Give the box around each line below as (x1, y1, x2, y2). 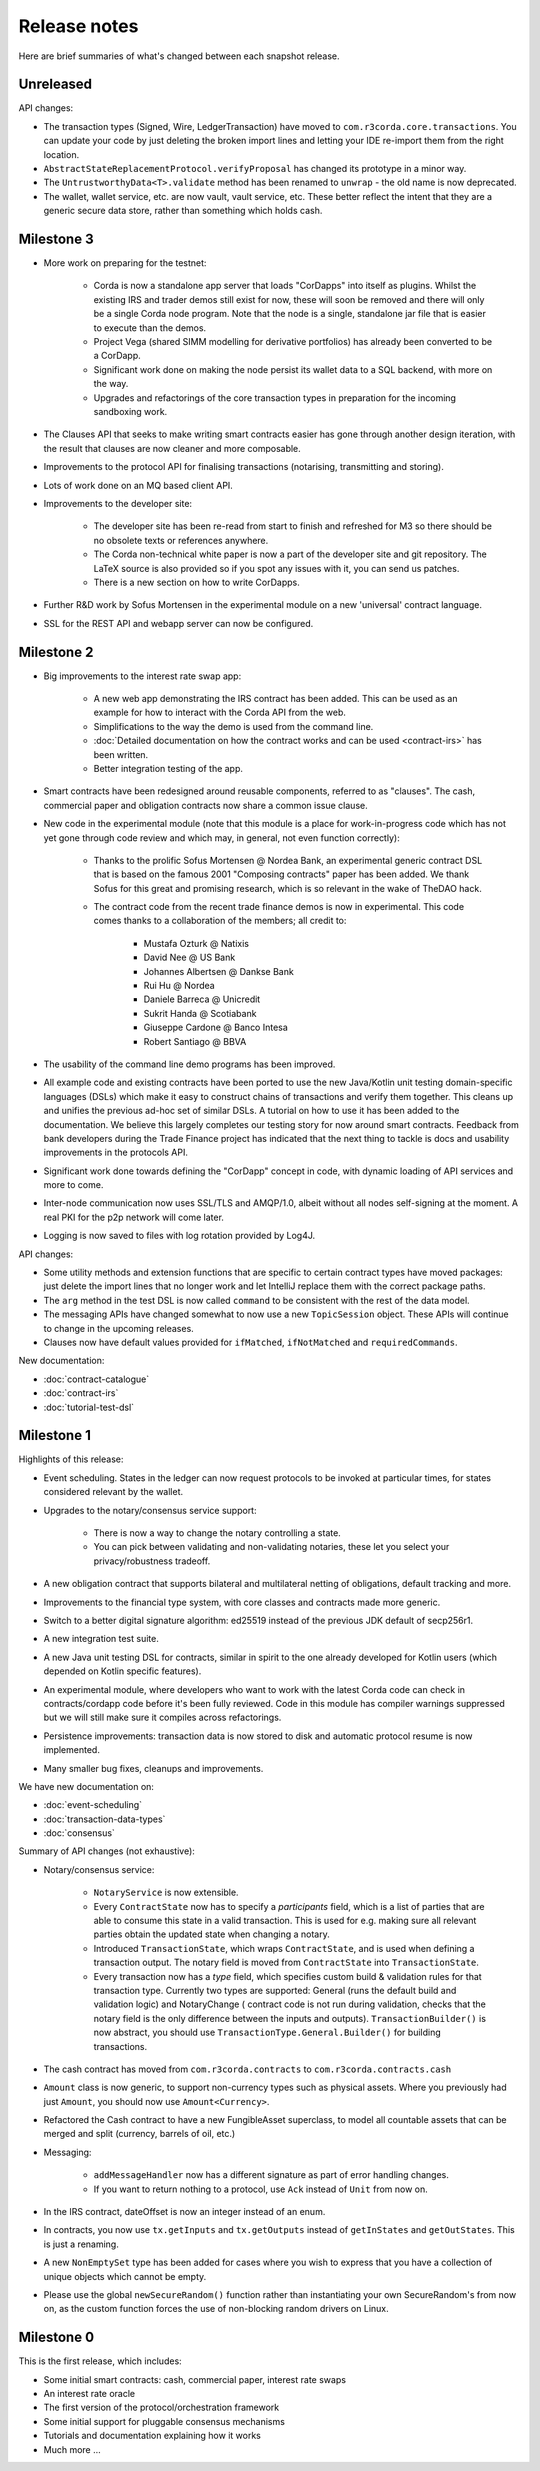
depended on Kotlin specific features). (43, 1665, 202, 1677)
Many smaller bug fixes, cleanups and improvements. (43, 1762, 264, 1774)
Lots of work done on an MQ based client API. (43, 479, 234, 491)
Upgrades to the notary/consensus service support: (43, 1504, 257, 1516)
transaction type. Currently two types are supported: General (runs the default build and (93, 1984, 457, 1996)
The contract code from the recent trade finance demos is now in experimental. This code (93, 901, 465, 913)
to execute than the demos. (93, 321, 207, 334)
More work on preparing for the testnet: (43, 257, 207, 269)
